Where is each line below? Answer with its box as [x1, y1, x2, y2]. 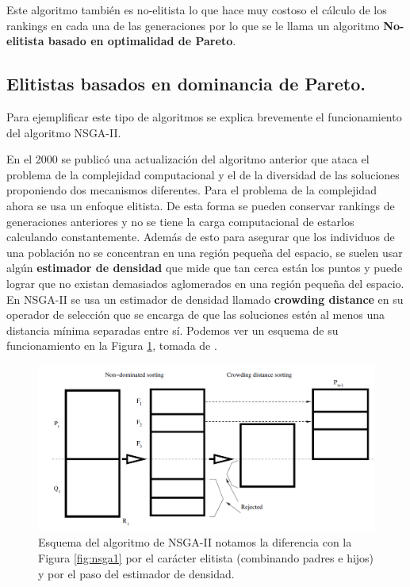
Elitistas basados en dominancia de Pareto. [6, 71, 366, 96]
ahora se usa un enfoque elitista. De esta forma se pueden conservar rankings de [6, 197, 395, 213]
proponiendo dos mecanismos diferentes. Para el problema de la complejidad [6, 182, 377, 198]
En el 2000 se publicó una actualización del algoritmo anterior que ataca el [6, 151, 370, 167]
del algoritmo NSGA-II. [6, 124, 121, 140]
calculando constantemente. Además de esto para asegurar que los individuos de [6, 228, 395, 245]
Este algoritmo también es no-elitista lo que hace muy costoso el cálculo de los [6, 2, 387, 17]
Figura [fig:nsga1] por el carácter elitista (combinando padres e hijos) [38, 550, 374, 566]
